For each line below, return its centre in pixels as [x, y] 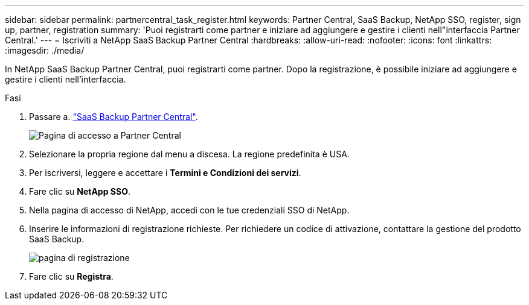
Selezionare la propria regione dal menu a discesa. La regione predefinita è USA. [189, 154]
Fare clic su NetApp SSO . [80, 191]
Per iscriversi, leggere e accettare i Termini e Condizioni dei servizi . [165, 173]
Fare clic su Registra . [71, 276]
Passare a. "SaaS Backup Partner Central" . [114, 117]
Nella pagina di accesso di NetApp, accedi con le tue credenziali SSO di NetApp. [189, 210]
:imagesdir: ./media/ [45, 50]
